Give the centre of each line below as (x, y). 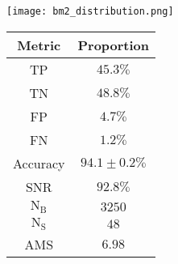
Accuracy (39, 163)
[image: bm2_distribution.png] (90, 11)
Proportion (114, 45)
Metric (39, 45)
